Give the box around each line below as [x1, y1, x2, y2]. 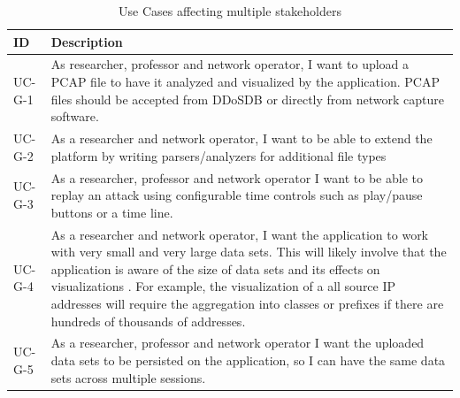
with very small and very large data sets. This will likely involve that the [50, 242, 447, 261]
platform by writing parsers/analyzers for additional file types [50, 146, 387, 165]
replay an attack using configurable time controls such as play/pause [50, 186, 423, 204]
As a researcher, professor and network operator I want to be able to [50, 168, 423, 187]
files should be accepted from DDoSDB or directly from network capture [50, 89, 444, 108]
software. [50, 107, 99, 126]
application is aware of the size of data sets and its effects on [50, 259, 380, 278]
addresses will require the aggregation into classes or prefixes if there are [50, 294, 444, 312]
